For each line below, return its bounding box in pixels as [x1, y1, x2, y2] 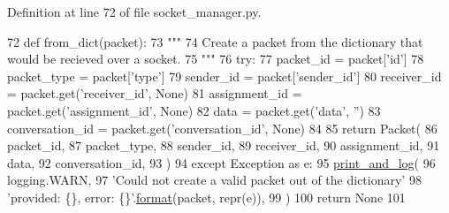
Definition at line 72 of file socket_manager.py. [7, 3, 262, 20]
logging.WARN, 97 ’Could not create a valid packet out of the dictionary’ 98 [7, 171, 422, 189]
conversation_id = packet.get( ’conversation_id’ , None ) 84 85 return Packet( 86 [7, 118, 438, 137]
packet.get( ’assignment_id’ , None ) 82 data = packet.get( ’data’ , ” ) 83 [7, 101, 381, 119]
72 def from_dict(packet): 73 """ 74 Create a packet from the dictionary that [7, 32, 423, 50]
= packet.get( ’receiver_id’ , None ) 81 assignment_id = [7, 84, 302, 103]
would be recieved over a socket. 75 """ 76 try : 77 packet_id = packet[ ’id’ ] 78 [7, 49, 424, 68]
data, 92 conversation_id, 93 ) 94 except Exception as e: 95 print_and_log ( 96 [7, 153, 436, 171]
